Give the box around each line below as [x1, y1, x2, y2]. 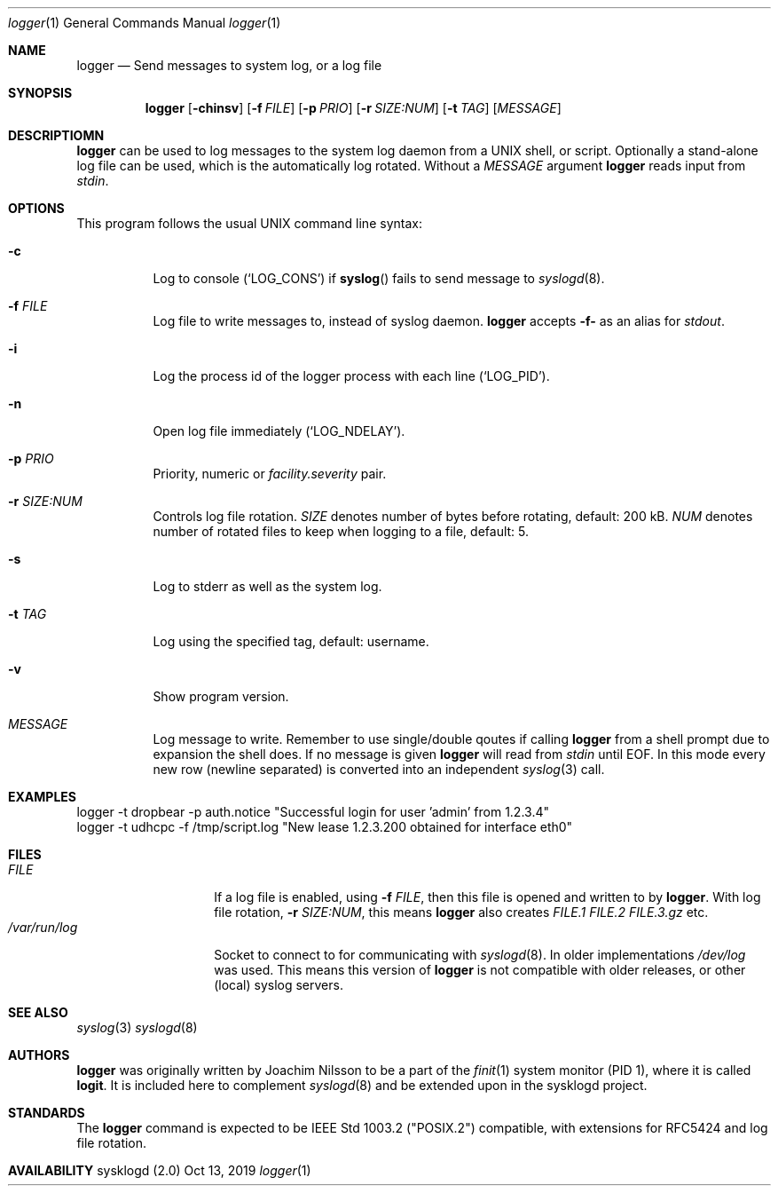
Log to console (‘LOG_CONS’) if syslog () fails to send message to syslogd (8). [153, 271, 605, 286]
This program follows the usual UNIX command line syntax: [76, 216, 422, 231]
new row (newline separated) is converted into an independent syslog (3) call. [153, 762, 605, 777]
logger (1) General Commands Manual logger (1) [8, 15, 281, 30]
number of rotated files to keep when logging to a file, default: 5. [153, 524, 530, 539]
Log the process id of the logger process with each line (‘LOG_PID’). [153, 368, 550, 383]
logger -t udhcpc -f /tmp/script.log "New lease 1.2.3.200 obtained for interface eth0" [76, 819, 573, 834]
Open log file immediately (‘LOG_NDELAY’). [153, 423, 405, 438]
